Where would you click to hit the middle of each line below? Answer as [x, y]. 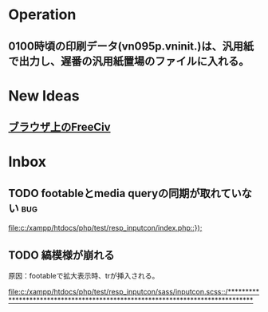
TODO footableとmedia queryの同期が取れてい [125, 193]
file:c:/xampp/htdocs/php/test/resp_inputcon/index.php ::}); [105, 228]
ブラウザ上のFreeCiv [59, 127]
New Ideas [44, 95]
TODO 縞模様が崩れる [61, 255]
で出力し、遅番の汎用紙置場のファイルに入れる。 [129, 61]
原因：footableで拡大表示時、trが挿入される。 [84, 275]
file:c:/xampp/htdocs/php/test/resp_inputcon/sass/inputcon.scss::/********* [134, 291]
